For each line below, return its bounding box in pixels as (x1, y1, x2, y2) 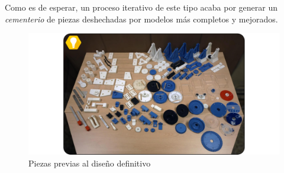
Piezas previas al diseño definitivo (28, 156, 151, 169)
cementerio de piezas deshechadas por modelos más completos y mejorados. (5, 12, 278, 25)
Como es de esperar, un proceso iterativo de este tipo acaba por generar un (5, 1, 277, 13)
